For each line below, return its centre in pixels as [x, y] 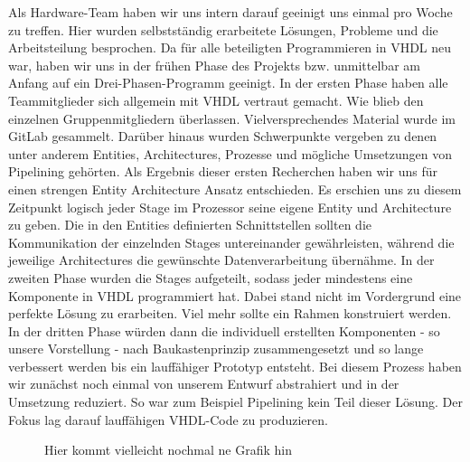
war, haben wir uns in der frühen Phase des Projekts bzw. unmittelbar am [214, 65]
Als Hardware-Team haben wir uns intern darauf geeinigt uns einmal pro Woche [230, 12]
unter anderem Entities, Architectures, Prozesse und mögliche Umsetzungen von [230, 153]
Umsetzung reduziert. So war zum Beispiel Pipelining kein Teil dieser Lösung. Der [235, 402]
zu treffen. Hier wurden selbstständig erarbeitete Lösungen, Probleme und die [223, 29]
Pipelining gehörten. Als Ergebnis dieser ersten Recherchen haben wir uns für [223, 171]
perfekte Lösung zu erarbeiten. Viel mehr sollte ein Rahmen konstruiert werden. [230, 313]
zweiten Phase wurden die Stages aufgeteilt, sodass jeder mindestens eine [211, 277]
